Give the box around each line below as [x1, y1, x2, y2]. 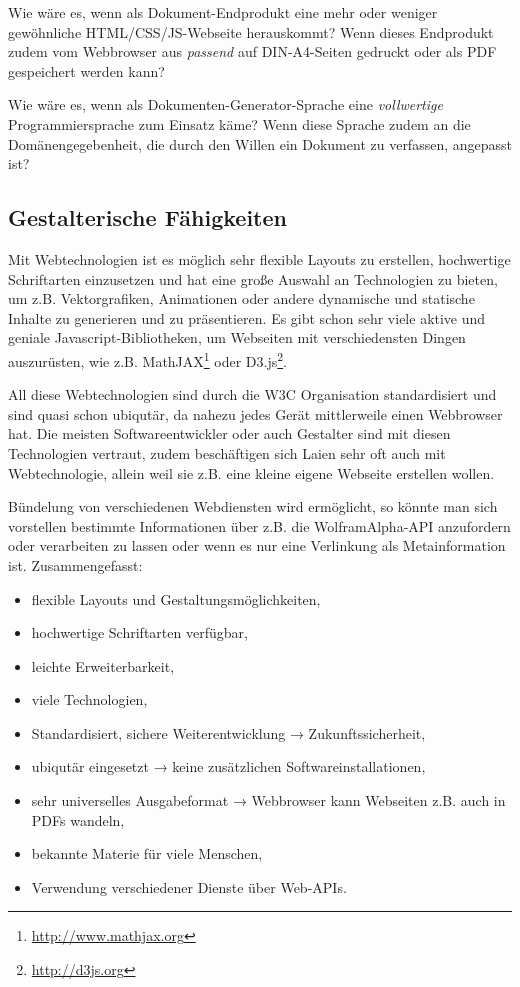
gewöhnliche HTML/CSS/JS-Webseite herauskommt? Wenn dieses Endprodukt [8, 21, 494, 42]
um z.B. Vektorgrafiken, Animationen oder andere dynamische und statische [8, 288, 475, 309]
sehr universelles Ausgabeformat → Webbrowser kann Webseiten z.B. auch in [31, 790, 506, 811]
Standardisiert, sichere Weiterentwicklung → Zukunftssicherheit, [31, 722, 426, 743]
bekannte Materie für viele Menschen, [31, 843, 263, 864]
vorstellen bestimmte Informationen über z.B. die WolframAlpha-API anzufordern [8, 515, 511, 536]
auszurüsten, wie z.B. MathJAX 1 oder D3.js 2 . [8, 347, 287, 371]
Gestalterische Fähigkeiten [8, 202, 287, 233]
